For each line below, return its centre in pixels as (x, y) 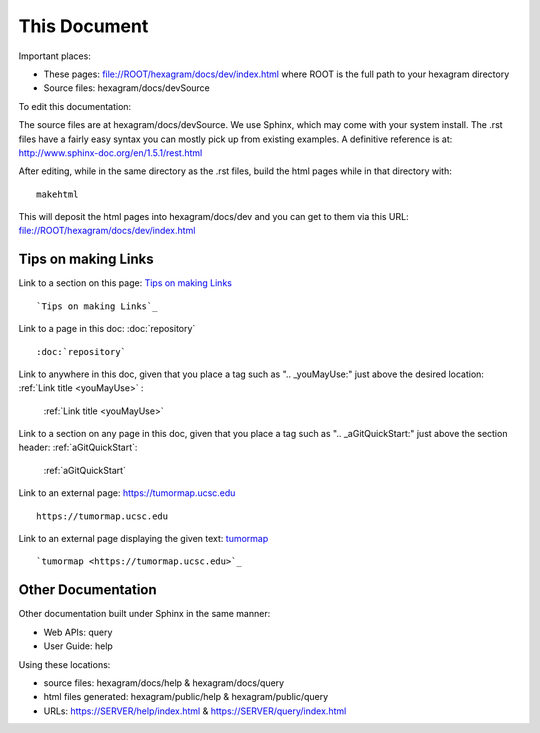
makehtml (57, 194)
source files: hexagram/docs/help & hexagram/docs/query (164, 682)
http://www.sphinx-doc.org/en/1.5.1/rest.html (110, 152)
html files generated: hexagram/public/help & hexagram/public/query (186, 697)
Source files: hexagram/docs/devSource (126, 88)
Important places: (55, 56)
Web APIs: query (78, 632)
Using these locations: (64, 664)
